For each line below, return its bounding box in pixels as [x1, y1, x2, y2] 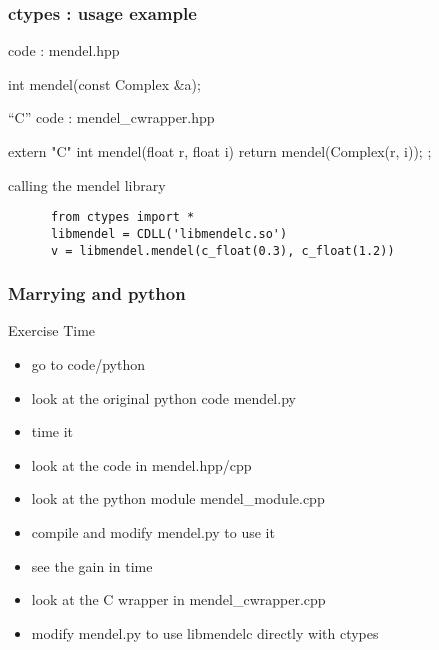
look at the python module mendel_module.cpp [31, 488, 325, 509]
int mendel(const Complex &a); [8, 73, 201, 94]
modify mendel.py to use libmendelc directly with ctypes [31, 622, 379, 643]
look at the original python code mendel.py [31, 387, 296, 408]
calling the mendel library [8, 174, 166, 195]
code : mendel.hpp [8, 40, 120, 61]
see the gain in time [31, 555, 153, 576]
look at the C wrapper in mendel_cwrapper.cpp [31, 589, 326, 610]
